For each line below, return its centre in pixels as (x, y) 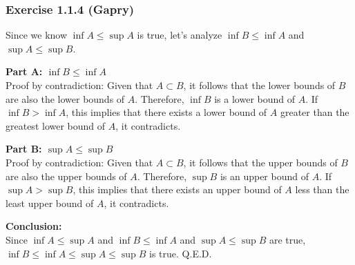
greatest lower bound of (56, 125)
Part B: (24, 149)
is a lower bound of (255, 98)
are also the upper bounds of (66, 176)
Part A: (24, 71)
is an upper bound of (264, 176)
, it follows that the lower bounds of (259, 85)
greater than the (315, 112)
